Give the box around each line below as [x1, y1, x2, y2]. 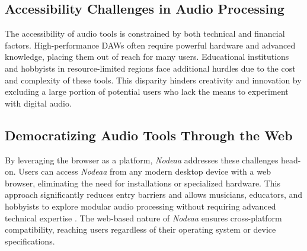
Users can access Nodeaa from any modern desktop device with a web [18, 165, 271, 178]
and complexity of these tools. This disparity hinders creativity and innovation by [5, 73, 302, 86]
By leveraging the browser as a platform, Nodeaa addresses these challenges [5, 153, 279, 166]
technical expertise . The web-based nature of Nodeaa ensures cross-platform [5, 211, 282, 224]
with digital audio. [5, 96, 72, 109]
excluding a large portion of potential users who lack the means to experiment [5, 85, 289, 98]
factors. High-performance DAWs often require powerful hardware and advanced [5, 38, 296, 51]
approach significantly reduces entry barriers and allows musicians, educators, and [5, 188, 303, 201]
